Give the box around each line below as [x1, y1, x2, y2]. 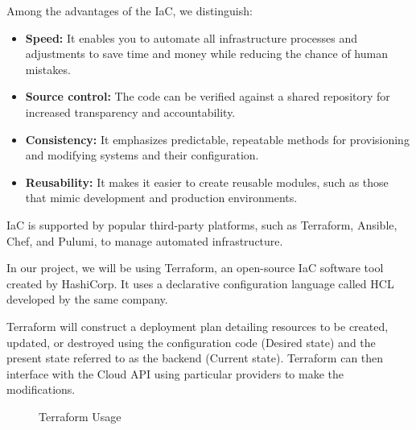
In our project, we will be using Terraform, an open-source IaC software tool [6, 259, 384, 276]
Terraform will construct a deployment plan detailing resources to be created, [6, 317, 389, 334]
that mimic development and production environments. [25, 189, 298, 206]
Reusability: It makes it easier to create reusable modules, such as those [25, 173, 389, 190]
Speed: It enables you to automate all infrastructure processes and [25, 29, 358, 46]
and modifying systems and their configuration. [25, 147, 259, 163]
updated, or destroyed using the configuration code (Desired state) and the [6, 333, 376, 350]
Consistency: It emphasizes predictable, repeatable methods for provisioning [25, 130, 410, 147]
